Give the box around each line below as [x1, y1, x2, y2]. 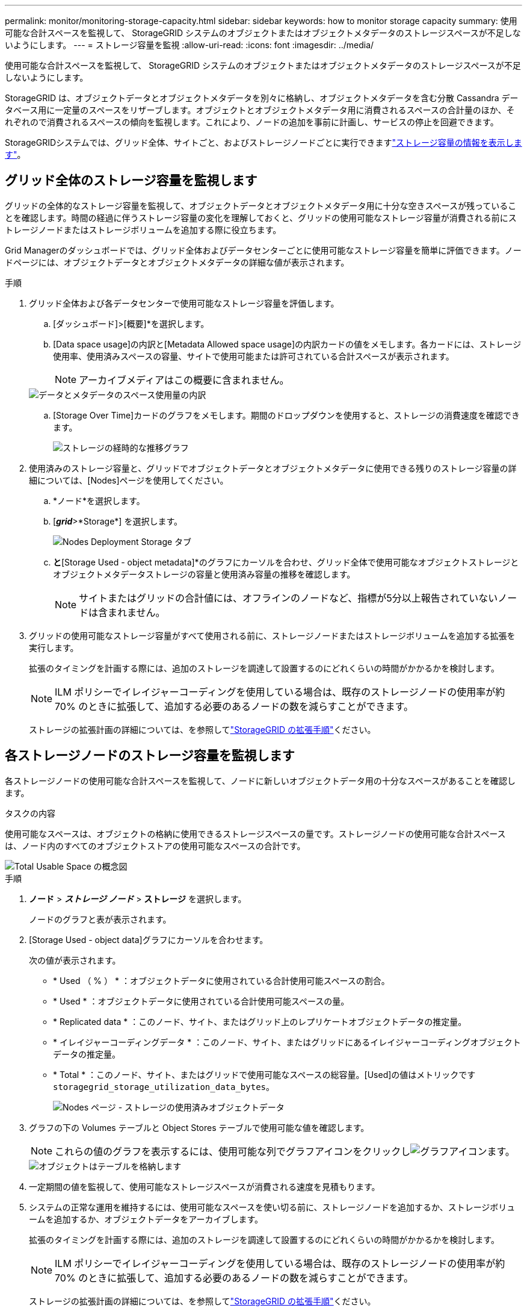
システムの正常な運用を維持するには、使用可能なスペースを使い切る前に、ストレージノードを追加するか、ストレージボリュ [29, 1201, 516, 1212]
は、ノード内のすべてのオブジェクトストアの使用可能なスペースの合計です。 [5, 840, 306, 851]
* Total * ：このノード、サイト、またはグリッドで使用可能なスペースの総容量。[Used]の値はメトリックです [53, 1069, 476, 1080]
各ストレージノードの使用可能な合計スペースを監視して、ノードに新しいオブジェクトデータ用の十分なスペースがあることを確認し [5, 775, 516, 786]
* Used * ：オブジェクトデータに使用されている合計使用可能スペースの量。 [53, 995, 350, 1006]
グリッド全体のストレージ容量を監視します [5, 173, 257, 188]
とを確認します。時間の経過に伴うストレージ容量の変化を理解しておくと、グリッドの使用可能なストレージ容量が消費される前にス [5, 212, 517, 223]
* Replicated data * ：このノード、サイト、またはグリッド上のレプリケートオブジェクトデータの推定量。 [53, 1016, 467, 1027]
